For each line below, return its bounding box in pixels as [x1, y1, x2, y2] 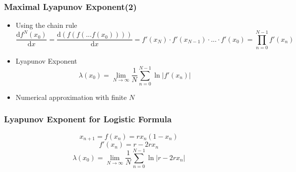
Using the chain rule [15, 20, 77, 30]
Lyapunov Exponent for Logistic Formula [4, 113, 172, 125]
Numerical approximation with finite [15, 91, 127, 102]
